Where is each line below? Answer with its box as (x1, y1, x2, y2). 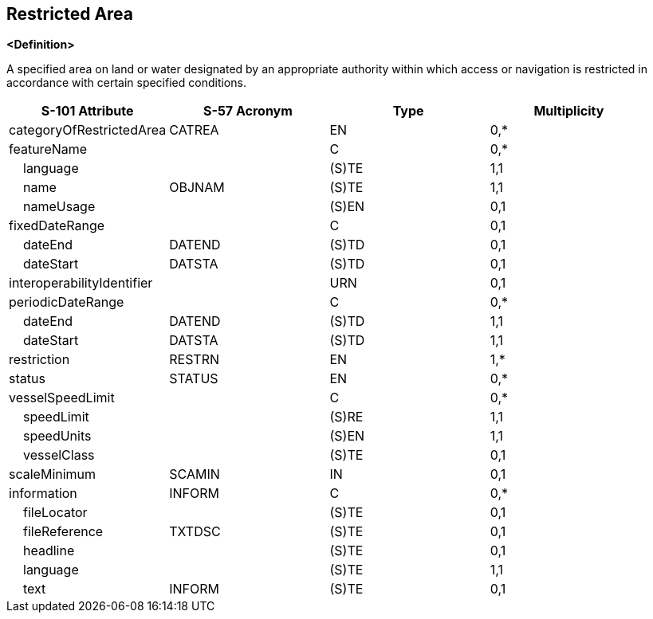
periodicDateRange (9, 294, 124, 311)
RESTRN (169, 351, 220, 368)
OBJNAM (169, 179, 225, 196)
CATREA (169, 122, 219, 139)
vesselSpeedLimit (9, 390, 115, 406)
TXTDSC (169, 523, 221, 540)
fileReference (23, 523, 104, 540)
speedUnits (23, 428, 92, 445)
